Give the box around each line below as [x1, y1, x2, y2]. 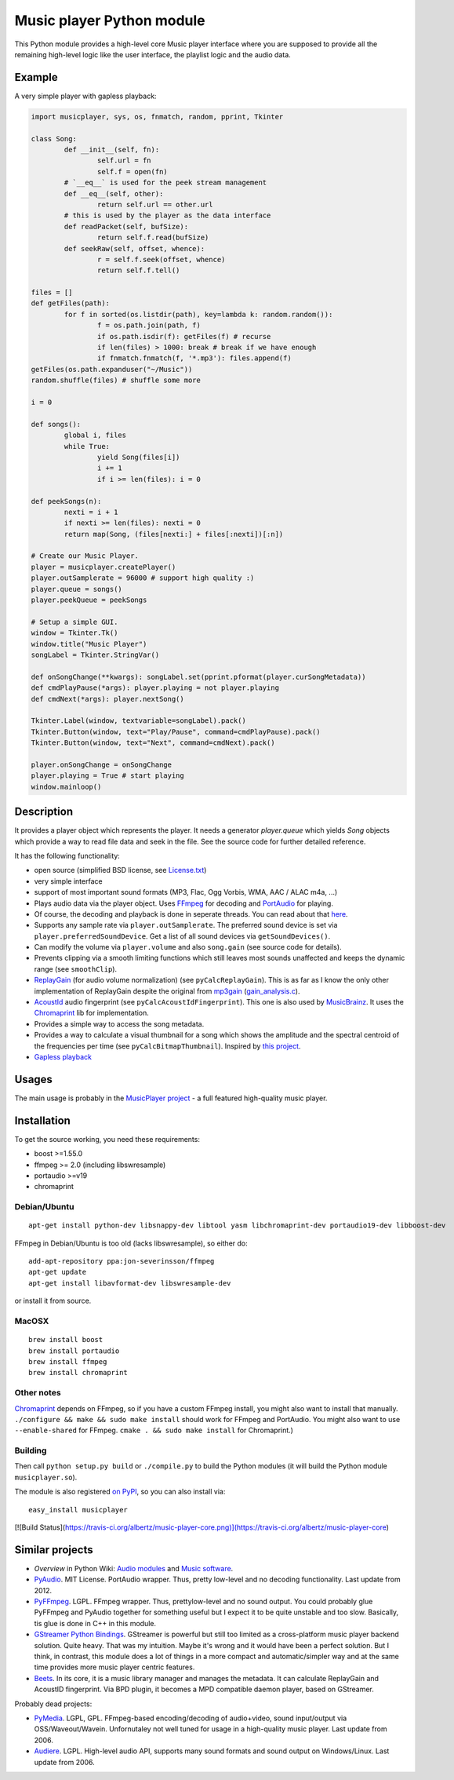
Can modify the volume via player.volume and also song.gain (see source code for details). [34, 943, 342, 952]
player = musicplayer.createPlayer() [31, 562, 176, 571]
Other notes [14, 1388, 62, 1399]
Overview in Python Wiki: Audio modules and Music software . [34, 1563, 234, 1573]
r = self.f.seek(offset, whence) [96, 255, 226, 264]
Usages [14, 1072, 53, 1086]
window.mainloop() [31, 782, 102, 791]
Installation [14, 1114, 71, 1127]
